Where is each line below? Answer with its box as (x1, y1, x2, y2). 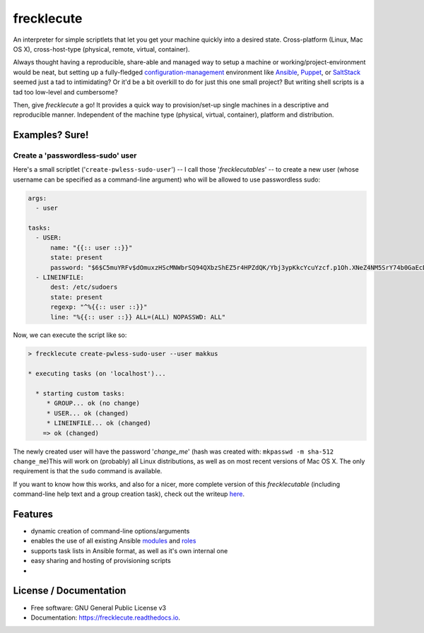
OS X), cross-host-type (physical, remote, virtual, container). (13, 45, 190, 53)
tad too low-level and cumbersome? (13, 88, 118, 96)
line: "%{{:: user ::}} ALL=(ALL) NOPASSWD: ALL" (50, 313, 226, 321)
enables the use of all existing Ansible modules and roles (30, 537, 196, 545)
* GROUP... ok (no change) (46, 399, 141, 408)
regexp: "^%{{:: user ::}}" (50, 303, 148, 311)
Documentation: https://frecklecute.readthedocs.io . (30, 613, 180, 622)
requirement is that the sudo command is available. (13, 467, 163, 475)
